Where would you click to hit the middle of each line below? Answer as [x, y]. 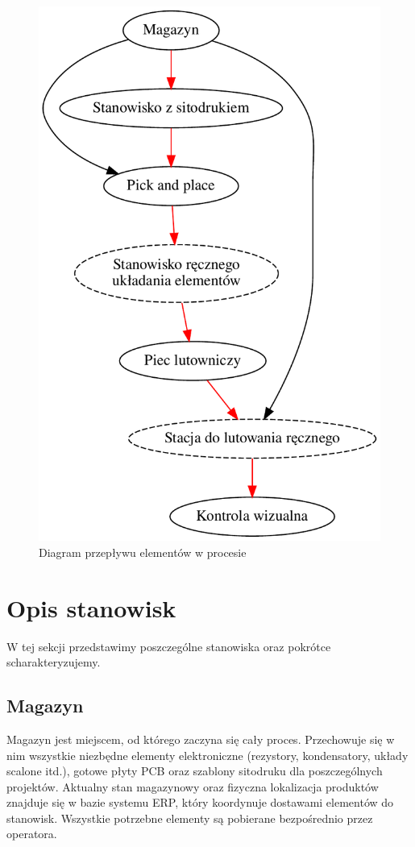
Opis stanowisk [91, 607]
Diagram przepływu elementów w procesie [143, 552]
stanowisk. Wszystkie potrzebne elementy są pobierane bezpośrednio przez [190, 818]
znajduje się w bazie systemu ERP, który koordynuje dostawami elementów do [200, 802]
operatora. [32, 834]
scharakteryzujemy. [54, 662]
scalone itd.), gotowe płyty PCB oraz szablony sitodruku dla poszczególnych [195, 771]
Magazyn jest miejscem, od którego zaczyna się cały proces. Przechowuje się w [201, 739]
